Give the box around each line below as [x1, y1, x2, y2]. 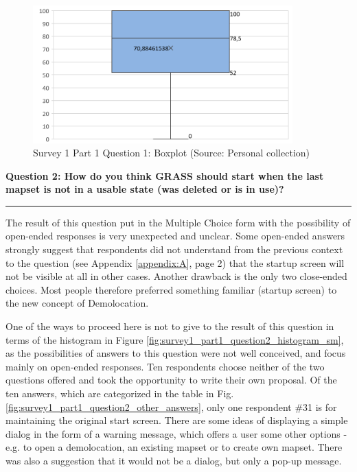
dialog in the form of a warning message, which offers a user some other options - [5, 426, 347, 440]
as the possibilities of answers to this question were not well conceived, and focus [5, 346, 346, 360]
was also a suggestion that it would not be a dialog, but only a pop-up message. [5, 453, 342, 467]
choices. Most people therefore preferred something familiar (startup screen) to [5, 282, 337, 296]
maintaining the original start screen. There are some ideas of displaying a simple [5, 413, 348, 427]
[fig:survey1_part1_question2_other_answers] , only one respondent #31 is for [5, 399, 337, 414]
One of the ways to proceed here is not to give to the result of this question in [5, 319, 334, 333]
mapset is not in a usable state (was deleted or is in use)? [5, 182, 284, 196]
